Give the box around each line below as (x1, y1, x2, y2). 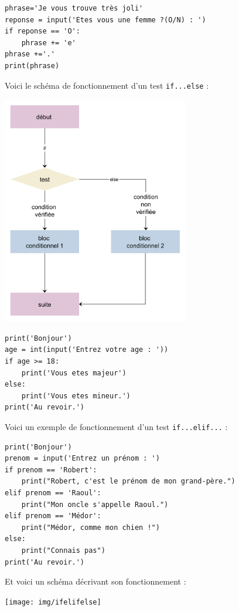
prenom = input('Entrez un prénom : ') (5, 454, 160, 463)
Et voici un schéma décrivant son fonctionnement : (5, 575, 186, 587)
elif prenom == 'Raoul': (5, 488, 101, 497)
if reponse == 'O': (5, 27, 80, 36)
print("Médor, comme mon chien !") (21, 523, 160, 532)
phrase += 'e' (21, 38, 76, 47)
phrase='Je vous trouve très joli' (5, 4, 144, 12)
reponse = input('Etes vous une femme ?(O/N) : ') (5, 15, 206, 24)
